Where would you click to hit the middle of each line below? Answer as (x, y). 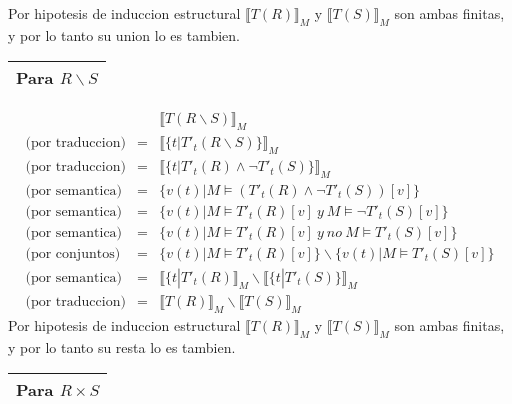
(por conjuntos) (73, 253)
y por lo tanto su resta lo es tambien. (122, 346)
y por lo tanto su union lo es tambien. (124, 34)
